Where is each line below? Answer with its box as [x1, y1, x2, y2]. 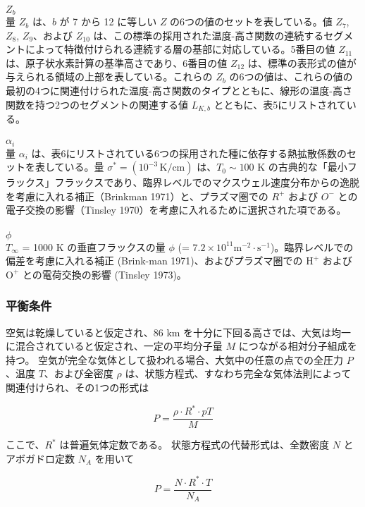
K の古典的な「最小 [257, 159, 347, 174]
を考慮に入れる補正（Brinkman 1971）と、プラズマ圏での [6, 188, 268, 203]
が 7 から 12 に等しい [59, 14, 157, 29]
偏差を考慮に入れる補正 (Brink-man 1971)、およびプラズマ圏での [6, 253, 303, 268]
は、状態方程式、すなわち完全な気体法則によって [125, 366, 352, 381]
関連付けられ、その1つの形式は [6, 380, 149, 395]
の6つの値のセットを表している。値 [170, 14, 333, 29]
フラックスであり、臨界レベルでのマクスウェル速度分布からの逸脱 [54, 175, 360, 190]
